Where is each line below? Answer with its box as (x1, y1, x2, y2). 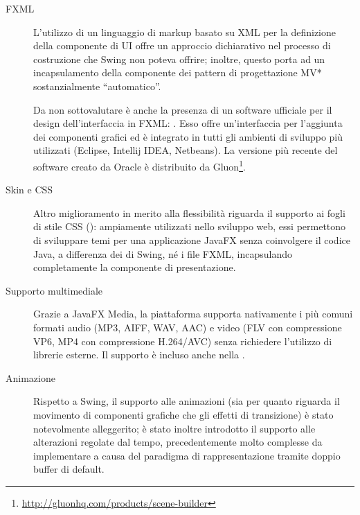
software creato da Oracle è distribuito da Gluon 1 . (33, 157, 246, 173)
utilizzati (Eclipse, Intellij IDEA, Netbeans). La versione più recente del (33, 143, 338, 157)
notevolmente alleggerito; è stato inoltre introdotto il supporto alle (33, 421, 316, 435)
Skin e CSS (6, 182, 53, 197)
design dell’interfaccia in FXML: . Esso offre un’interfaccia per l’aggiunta (33, 116, 343, 130)
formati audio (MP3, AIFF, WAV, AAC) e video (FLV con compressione (33, 320, 342, 334)
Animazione (6, 370, 55, 385)
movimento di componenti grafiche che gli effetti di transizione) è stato (33, 407, 334, 421)
